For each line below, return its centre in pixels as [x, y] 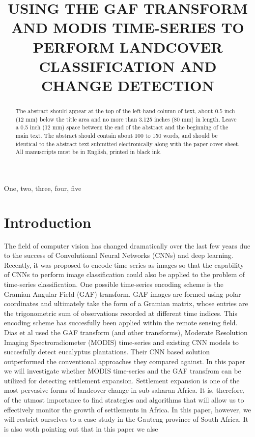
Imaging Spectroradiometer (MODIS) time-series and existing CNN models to [121, 342]
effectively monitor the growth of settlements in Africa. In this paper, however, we [127, 409]
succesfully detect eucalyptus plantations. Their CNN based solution [107, 352]
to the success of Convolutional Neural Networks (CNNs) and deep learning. [119, 255]
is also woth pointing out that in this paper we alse [81, 428]
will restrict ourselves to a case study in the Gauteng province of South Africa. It [126, 419]
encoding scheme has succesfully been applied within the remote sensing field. [121, 323]
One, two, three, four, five [43, 188]
